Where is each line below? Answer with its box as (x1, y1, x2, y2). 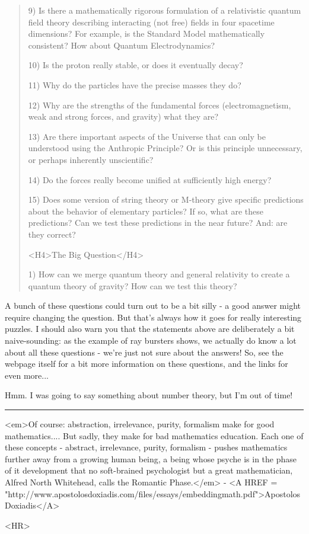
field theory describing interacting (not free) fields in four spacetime (28, 15, 275, 28)
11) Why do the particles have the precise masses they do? (28, 78, 241, 91)
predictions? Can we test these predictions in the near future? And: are (28, 216, 288, 229)
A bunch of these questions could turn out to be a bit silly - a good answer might (5, 299, 301, 312)
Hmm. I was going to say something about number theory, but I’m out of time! (5, 389, 293, 401)
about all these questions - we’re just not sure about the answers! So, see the (5, 346, 283, 358)
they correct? (28, 228, 76, 240)
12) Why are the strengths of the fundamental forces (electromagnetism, (28, 98, 291, 111)
